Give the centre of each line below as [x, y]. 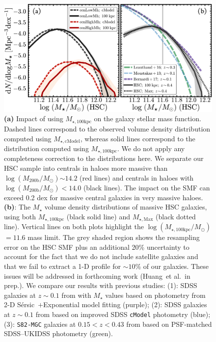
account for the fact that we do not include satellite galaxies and [101, 256]
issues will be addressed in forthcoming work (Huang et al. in [97, 276]
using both [20, 216]
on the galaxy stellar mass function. [148, 118]
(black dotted [176, 216]
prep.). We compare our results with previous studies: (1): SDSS [101, 285]
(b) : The [17, 207]
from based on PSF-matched [169, 324]
